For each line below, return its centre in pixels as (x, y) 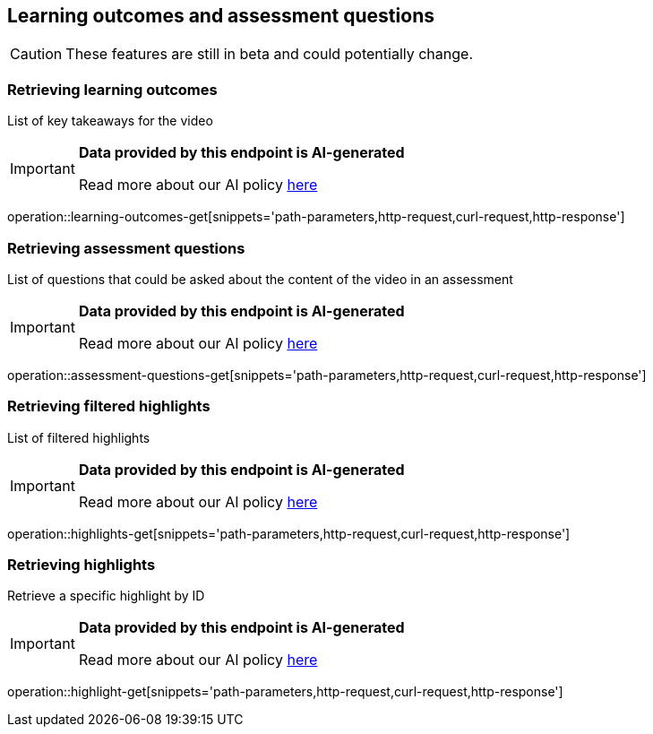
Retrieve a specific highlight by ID (106, 596)
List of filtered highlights (79, 437)
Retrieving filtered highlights (109, 406)
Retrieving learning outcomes (112, 89)
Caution (36, 54)
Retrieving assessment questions (126, 248)
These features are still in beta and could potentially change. (270, 54)
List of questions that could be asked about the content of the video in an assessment (260, 279)
